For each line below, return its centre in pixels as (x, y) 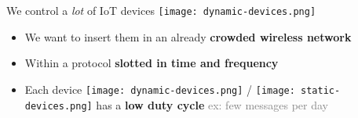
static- (321, 90)
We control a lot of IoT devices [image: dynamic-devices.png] (161, 10)
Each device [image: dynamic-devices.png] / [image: (160, 89)
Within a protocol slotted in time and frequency (152, 63)
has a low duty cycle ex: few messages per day (212, 104)
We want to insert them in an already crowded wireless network (188, 36)
